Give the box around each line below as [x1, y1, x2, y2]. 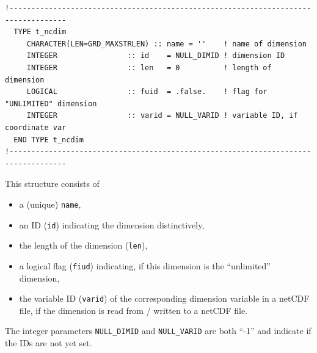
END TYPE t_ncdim [13, 135, 84, 144]
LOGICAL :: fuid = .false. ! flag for [26, 87, 268, 96]
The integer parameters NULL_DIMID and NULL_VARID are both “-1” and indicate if [5, 324, 312, 337]
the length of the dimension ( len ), [19, 239, 148, 252]
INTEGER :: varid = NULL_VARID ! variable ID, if [26, 111, 298, 120]
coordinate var [5, 123, 67, 132]
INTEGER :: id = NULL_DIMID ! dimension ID [26, 51, 285, 60]
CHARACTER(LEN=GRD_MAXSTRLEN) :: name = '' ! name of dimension [26, 39, 307, 48]
